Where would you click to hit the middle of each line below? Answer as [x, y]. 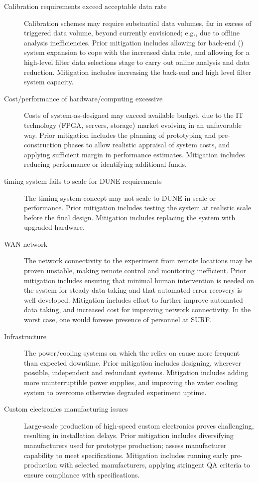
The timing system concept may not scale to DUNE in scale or [120, 198]
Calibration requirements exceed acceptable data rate [85, 6]
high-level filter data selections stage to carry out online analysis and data [137, 62]
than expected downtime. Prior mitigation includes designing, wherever [133, 362]
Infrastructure [25, 336]
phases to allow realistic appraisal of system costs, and [147, 145]
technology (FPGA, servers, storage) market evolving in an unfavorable [133, 125]
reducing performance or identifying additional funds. [105, 164]
